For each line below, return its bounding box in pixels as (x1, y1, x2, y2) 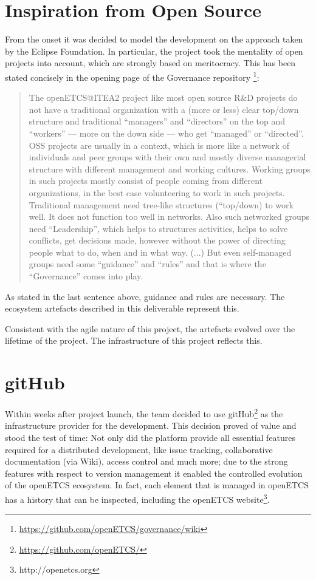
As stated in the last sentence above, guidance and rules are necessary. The (5, 290, 285, 302)
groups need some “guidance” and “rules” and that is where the (29, 258, 266, 270)
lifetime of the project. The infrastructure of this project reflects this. (5, 334, 263, 347)
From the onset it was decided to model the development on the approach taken (5, 33, 303, 46)
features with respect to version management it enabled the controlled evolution (5, 466, 303, 479)
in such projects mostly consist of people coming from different (29, 174, 263, 187)
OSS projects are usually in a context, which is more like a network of (29, 138, 289, 151)
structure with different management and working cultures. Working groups (29, 162, 311, 175)
